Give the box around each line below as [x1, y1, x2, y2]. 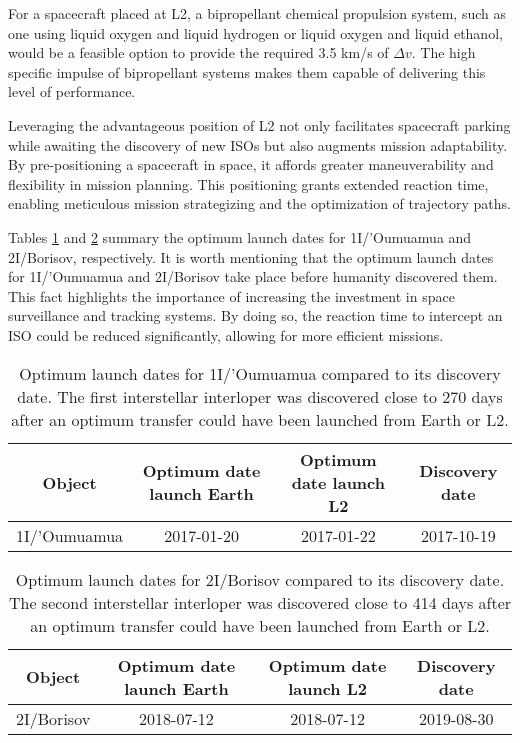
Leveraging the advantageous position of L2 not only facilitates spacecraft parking [8, 114, 511, 135]
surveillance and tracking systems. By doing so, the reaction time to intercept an [8, 305, 503, 326]
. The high [411, 42, 476, 63]
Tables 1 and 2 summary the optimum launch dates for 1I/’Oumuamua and [8, 226, 472, 247]
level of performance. [8, 81, 136, 102]
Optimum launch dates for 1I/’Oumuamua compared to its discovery [19, 361, 501, 385]
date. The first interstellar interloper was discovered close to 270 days [17, 384, 503, 408]
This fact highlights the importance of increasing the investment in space [8, 285, 455, 306]
